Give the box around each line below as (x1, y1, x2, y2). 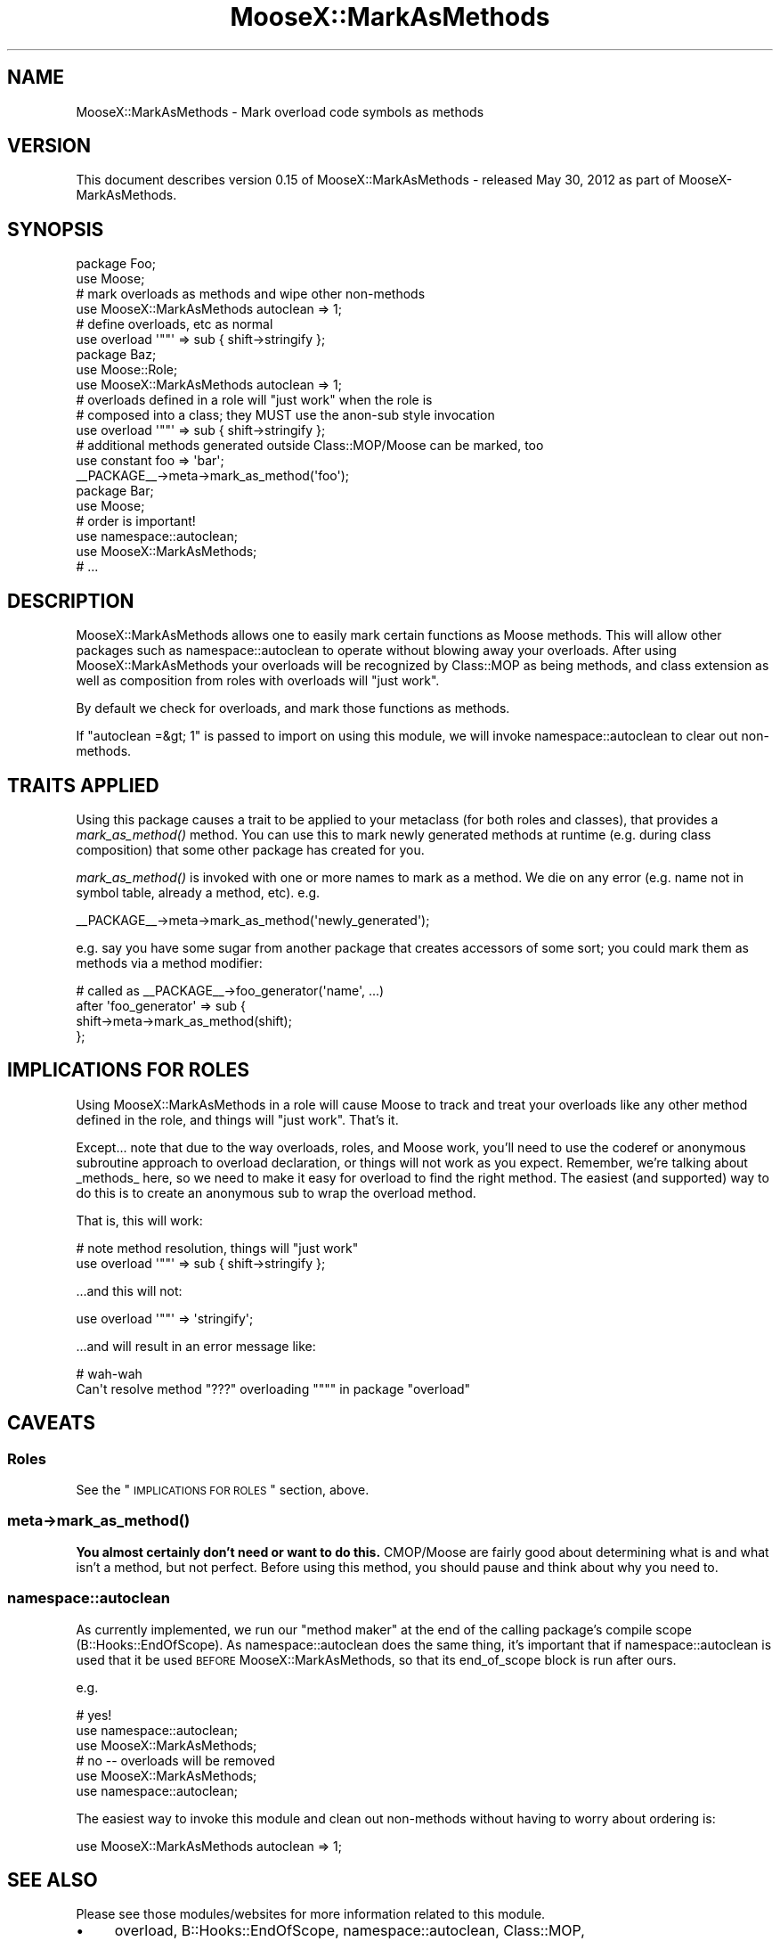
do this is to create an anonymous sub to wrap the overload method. (76, 1184, 476, 1200)
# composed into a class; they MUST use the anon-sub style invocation (76, 407, 495, 423)
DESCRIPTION (7, 589, 134, 612)
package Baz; (76, 347, 157, 363)
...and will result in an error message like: (76, 1338, 316, 1354)
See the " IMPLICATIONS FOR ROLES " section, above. (76, 1482, 370, 1498)
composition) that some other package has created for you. (76, 841, 425, 857)
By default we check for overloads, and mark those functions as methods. (76, 700, 510, 717)
